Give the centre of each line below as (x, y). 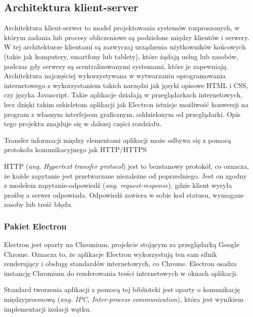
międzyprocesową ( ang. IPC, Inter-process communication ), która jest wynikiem (124, 299)
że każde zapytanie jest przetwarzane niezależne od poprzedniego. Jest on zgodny (126, 175)
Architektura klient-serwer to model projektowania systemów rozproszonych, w (122, 28)
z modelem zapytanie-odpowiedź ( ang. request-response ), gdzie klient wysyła (118, 185)
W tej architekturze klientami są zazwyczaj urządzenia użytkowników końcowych (125, 47)
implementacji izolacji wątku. (48, 308)
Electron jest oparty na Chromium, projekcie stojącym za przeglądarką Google (122, 244)
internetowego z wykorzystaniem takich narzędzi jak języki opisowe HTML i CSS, (126, 85)
